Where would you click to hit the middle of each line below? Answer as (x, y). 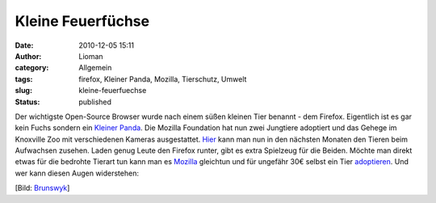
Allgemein (95, 68)
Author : (28, 56)
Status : (27, 102)
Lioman (91, 56)
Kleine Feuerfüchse (82, 21)
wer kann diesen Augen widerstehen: (77, 173)
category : (32, 68)
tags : (24, 79)
